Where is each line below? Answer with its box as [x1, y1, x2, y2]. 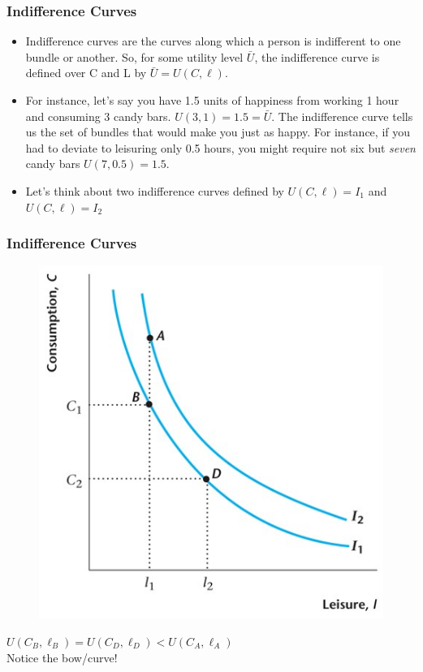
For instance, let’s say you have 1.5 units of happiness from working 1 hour [25, 92, 399, 108]
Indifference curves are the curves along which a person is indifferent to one [25, 32, 401, 50]
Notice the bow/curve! [6, 648, 118, 666]
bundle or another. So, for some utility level [25, 48, 244, 65]
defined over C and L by [25, 64, 147, 81]
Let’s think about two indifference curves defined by [25, 182, 284, 199]
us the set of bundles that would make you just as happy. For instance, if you [25, 123, 411, 140]
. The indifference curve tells [271, 107, 413, 124]
